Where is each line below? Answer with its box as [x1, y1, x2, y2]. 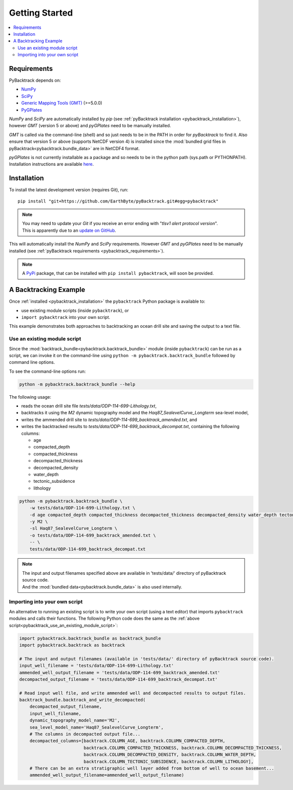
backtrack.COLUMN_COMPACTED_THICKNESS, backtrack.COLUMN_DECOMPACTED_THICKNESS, [84, 745, 282, 750]
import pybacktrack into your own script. [21, 315, 110, 320]
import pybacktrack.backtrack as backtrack [19, 642, 126, 648]
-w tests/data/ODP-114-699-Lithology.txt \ [29, 505, 135, 511]
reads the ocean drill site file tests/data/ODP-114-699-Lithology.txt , [21, 403, 157, 409]
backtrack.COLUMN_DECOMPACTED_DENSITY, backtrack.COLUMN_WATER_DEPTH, [84, 752, 256, 758]
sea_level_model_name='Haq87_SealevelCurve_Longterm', [29, 724, 164, 730]
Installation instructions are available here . [9, 161, 94, 167]
